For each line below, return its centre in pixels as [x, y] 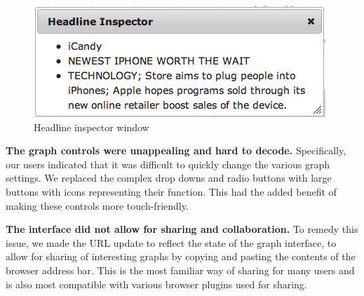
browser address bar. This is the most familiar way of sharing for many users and [180, 270]
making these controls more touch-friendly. [97, 205]
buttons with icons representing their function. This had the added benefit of [171, 191]
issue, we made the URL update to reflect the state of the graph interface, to [171, 242]
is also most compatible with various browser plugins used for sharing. [156, 284]
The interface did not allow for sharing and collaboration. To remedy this [182, 229]
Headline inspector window [92, 127]
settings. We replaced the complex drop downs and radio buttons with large [169, 178]
